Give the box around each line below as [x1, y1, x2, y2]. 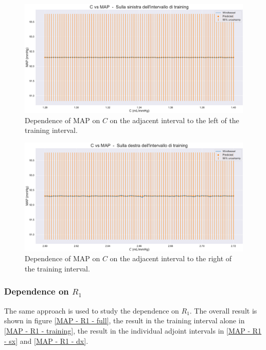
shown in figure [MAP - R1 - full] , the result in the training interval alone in [4, 315, 245, 326]
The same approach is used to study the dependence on [4, 305, 179, 316]
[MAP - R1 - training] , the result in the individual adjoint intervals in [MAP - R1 [4, 325, 262, 336]
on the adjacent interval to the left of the [110, 114, 239, 125]
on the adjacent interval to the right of [110, 253, 232, 264]
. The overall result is [189, 305, 257, 316]
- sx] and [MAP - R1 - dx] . [4, 335, 88, 346]
